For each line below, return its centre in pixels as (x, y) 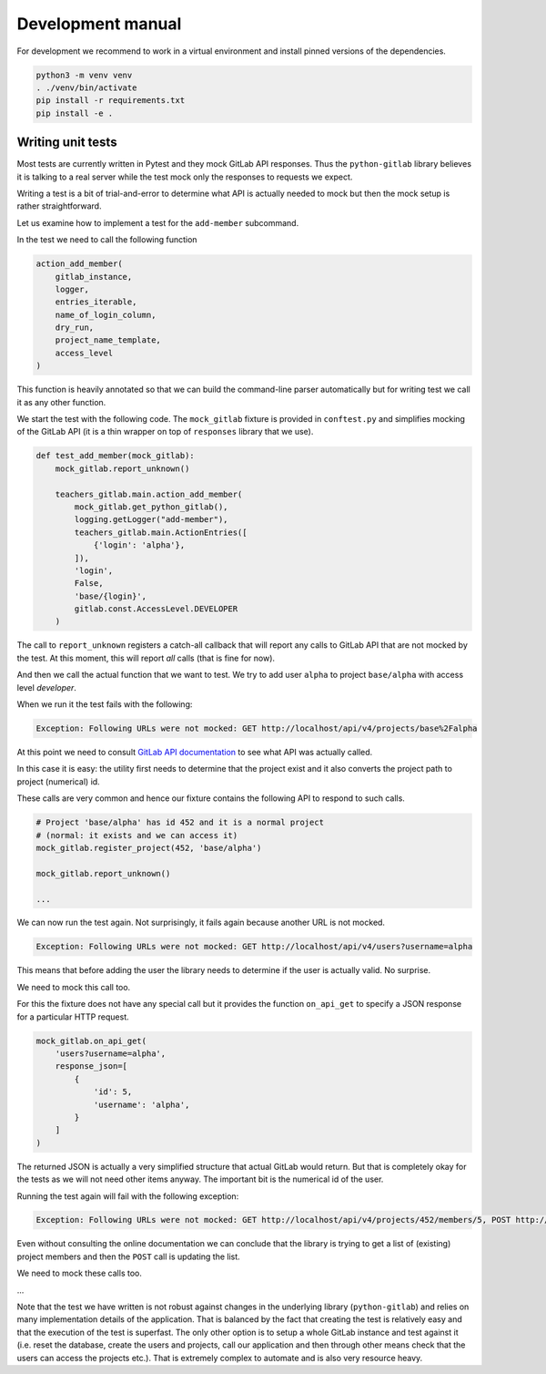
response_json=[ (91, 1066)
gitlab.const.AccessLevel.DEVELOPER (156, 609)
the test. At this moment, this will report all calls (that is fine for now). (146, 658)
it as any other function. (61, 402)
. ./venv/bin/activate (86, 87)
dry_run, (75, 328)
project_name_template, (108, 340)
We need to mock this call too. (74, 987)
